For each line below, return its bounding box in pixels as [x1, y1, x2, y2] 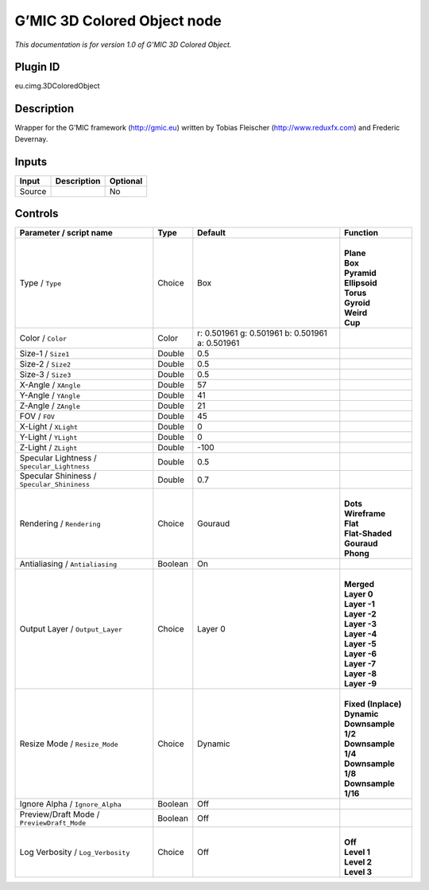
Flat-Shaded [344, 528, 392, 539]
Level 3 [344, 867, 373, 878]
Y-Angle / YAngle [19, 390, 81, 401]
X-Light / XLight [19, 422, 79, 433]
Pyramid [344, 267, 377, 278]
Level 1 [344, 847, 371, 858]
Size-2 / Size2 [19, 359, 71, 370]
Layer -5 [344, 639, 377, 650]
